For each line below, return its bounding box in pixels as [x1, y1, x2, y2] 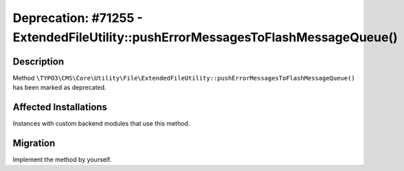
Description [12, 56, 65, 67]
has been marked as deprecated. [12, 83, 106, 92]
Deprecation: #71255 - [12, 10, 144, 25]
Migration [12, 137, 56, 149]
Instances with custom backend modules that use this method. [12, 119, 190, 128]
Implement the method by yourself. [12, 155, 112, 164]
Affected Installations [12, 102, 108, 113]
